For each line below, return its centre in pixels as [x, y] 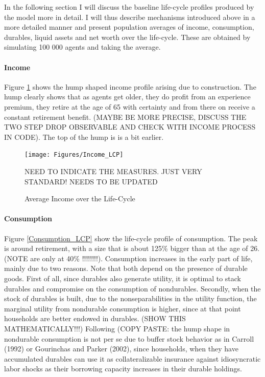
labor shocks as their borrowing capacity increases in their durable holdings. [123, 369]
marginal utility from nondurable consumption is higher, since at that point [123, 308]
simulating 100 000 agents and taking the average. [82, 47]
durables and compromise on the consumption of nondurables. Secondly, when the [132, 288]
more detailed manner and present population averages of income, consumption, [129, 27]
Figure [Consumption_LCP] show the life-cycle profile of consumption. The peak [131, 238]
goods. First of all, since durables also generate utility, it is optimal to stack [123, 278]
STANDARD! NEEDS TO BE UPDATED [91, 181]
